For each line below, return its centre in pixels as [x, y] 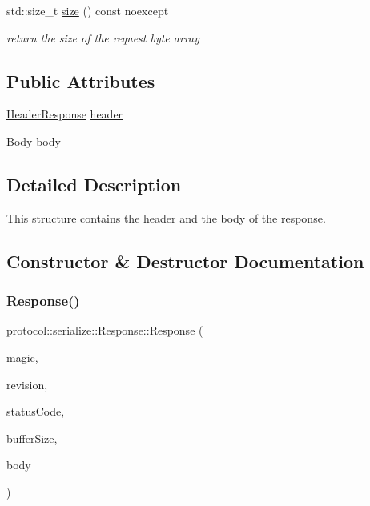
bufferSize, [32, 438]
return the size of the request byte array [103, 37]
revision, [27, 384]
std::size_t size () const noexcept [88, 10]
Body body [34, 141]
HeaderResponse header [65, 114]
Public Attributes [81, 80]
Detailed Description [94, 184]
